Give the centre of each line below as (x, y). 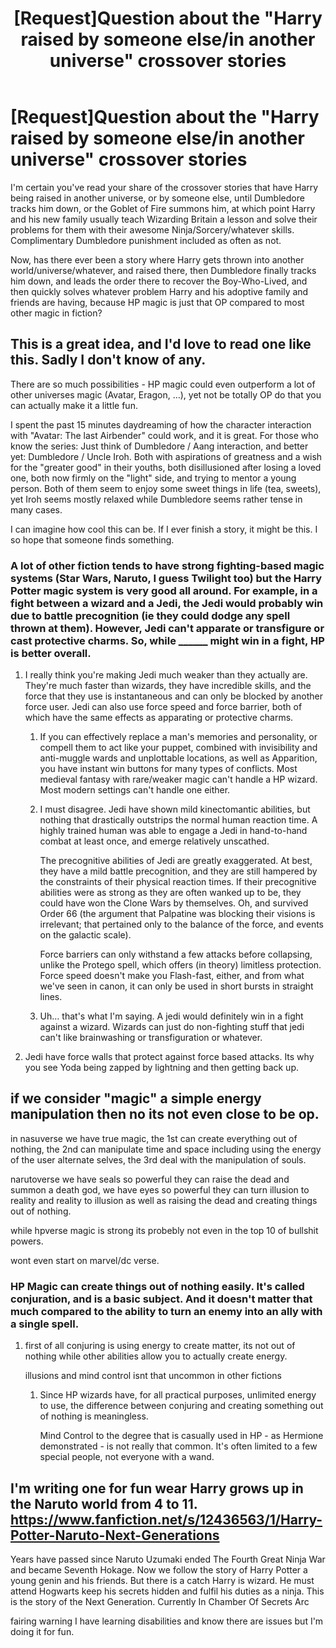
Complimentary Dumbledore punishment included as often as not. (146, 240)
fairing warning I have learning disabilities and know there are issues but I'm (167, 1621)
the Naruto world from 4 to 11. (104, 1503)
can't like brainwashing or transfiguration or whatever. (151, 1038)
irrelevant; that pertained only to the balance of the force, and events (181, 924)
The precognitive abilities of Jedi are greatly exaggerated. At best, (176, 861)
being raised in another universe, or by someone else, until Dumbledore (157, 198)
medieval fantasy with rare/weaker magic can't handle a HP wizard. (178, 779)
